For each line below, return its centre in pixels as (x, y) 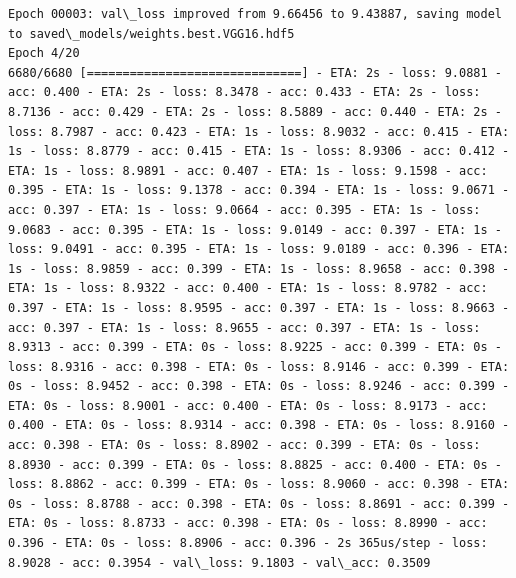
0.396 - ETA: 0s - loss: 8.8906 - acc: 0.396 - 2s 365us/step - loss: (248, 543)
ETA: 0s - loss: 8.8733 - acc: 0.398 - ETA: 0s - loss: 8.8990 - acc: (248, 523)
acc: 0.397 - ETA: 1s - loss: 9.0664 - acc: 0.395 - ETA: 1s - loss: (244, 209)
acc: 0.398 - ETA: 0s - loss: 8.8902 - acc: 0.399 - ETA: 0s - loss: (244, 445)
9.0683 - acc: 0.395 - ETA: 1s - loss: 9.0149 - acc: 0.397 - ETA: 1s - (255, 229)
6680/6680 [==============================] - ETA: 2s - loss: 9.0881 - (255, 72)
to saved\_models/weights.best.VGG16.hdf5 (151, 33)
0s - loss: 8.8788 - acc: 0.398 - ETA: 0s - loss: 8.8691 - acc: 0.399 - (259, 503)
